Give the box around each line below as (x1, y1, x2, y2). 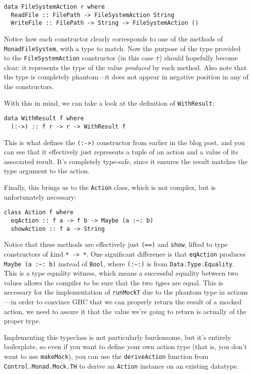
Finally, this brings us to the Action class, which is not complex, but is (4, 182, 216, 192)
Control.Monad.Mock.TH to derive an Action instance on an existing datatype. (4, 360, 239, 371)
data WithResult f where (4, 115, 84, 122)
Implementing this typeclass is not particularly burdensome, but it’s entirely (4, 332, 231, 342)
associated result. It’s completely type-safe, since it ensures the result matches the (4, 156, 248, 166)
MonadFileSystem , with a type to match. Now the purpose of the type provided (4, 43, 241, 53)
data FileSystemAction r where (4, 3, 105, 10)
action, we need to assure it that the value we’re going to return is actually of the (4, 306, 247, 316)
